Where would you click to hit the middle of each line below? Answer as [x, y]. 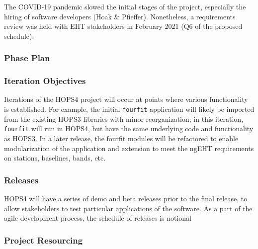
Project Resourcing [43, 240]
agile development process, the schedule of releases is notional [98, 218]
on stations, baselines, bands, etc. [55, 158]
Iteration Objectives [45, 81]
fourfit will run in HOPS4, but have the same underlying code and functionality [129, 128]
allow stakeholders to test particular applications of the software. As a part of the [128, 208]
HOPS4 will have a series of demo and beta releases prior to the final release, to [126, 198]
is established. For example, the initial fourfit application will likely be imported [129, 109]
